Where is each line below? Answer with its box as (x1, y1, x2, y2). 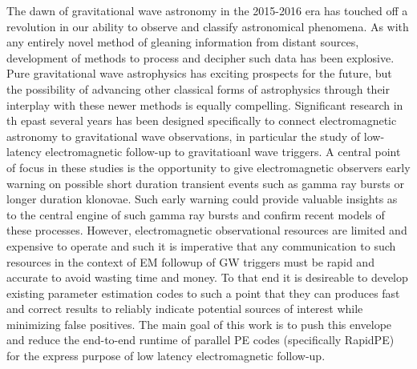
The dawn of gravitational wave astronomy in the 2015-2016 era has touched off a (6, 2, 408, 18)
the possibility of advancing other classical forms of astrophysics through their (6, 80, 391, 97)
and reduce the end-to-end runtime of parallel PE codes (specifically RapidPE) (6, 331, 395, 348)
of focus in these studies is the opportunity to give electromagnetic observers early (6, 158, 411, 175)
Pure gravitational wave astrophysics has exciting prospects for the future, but (6, 65, 392, 82)
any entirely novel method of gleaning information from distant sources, (6, 34, 359, 50)
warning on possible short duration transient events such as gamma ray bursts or (6, 174, 405, 191)
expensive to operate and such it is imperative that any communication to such (6, 237, 396, 254)
